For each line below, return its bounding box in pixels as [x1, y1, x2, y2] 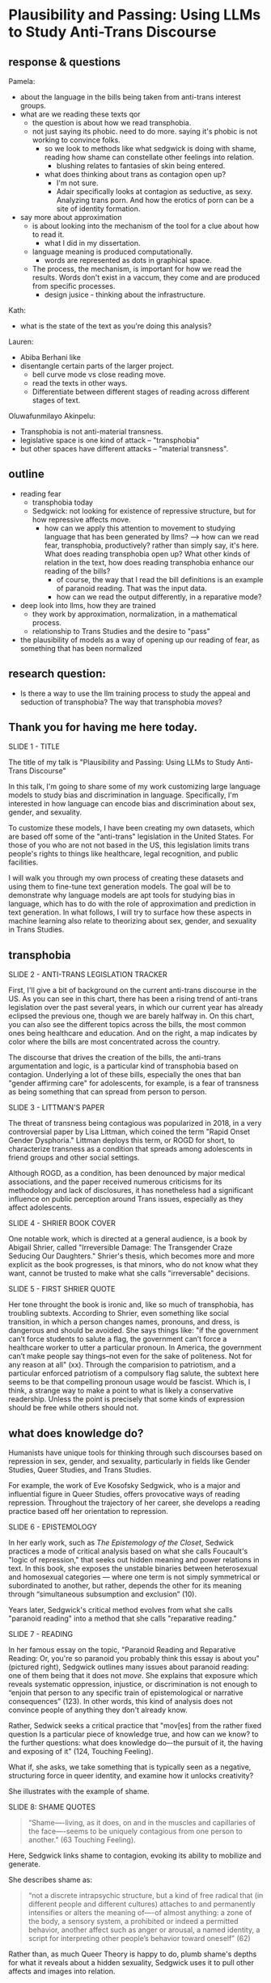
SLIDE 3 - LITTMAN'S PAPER [8, 1102, 105, 1113]
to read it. [32, 230, 65, 239]
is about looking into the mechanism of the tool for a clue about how [32, 221, 260, 230]
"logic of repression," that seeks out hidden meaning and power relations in [8, 1555, 260, 1565]
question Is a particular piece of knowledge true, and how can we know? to [8, 1729, 259, 1740]
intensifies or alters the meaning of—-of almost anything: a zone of [28, 1908, 252, 1917]
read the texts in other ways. [32, 378, 128, 387]
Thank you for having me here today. [8, 721, 198, 734]
